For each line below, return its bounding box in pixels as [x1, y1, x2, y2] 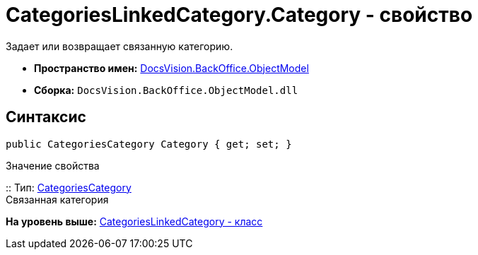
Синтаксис [6, 108, 86, 126]
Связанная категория [6, 193, 109, 206]
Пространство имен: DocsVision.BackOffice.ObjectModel [34, 61, 309, 74]
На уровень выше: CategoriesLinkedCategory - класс [6, 215, 263, 227]
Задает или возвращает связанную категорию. [6, 40, 233, 52]
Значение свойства [6, 159, 100, 172]
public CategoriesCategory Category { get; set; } [6, 138, 292, 150]
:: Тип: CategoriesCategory [6, 181, 132, 194]
